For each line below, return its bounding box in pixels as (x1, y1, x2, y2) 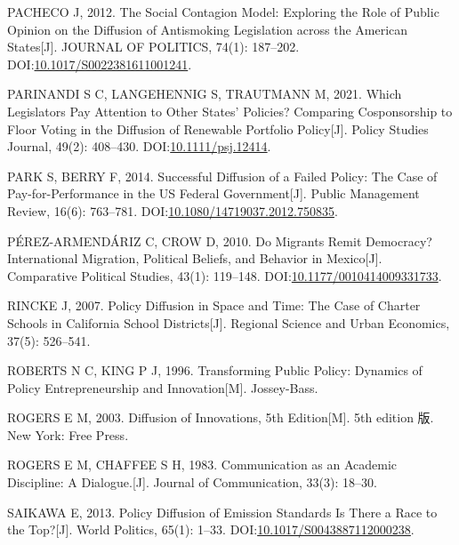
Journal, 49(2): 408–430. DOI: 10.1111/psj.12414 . (7, 137, 271, 156)
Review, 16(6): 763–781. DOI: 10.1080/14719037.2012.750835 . (7, 201, 338, 220)
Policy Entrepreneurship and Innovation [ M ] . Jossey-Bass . (7, 378, 318, 397)
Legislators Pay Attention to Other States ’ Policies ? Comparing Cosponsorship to (7, 101, 453, 120)
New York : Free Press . (7, 425, 129, 444)
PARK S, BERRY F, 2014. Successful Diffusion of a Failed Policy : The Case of (7, 166, 438, 185)
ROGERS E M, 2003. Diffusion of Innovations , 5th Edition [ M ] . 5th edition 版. (7, 408, 434, 427)
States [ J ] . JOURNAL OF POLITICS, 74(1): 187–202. (7, 37, 300, 56)
